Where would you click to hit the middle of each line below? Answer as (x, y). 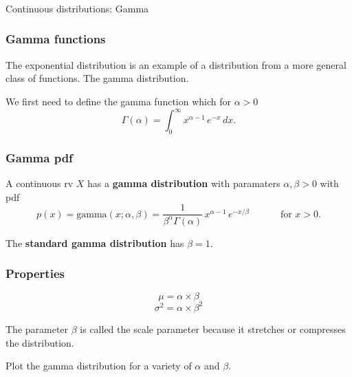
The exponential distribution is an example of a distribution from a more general (176, 64)
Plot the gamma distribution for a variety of (99, 366)
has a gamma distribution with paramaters (184, 183)
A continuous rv (40, 183)
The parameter (37, 328)
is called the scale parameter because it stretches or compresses (213, 328)
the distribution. (40, 342)
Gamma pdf (39, 157)
